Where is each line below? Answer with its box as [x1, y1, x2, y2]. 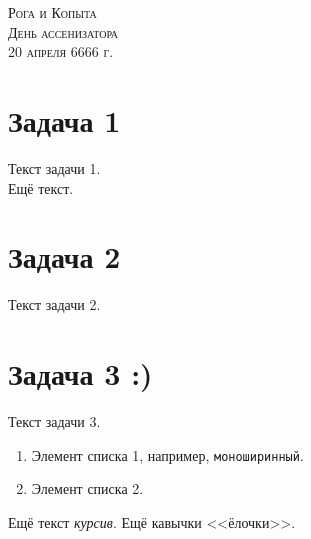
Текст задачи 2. [8, 294, 101, 315]
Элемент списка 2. [31, 478, 144, 499]
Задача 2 [8, 236, 121, 277]
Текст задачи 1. [8, 157, 101, 178]
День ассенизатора [8, 21, 118, 42]
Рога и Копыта [8, 2, 97, 22]
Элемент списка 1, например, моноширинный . [31, 444, 304, 465]
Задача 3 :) [8, 353, 153, 393]
